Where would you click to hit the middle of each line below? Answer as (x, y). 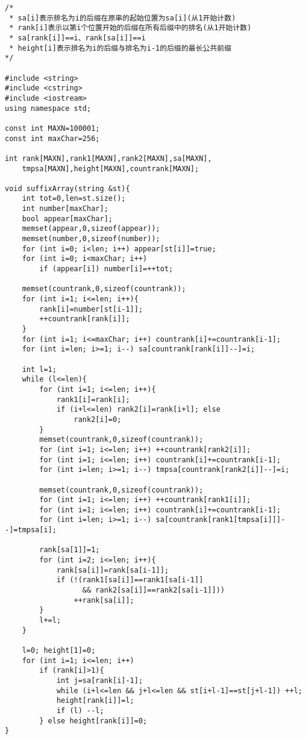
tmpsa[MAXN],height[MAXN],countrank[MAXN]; (111, 168)
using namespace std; (48, 108)
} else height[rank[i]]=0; (93, 721)
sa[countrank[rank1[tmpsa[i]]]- (220, 520)
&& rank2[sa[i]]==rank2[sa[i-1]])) (154, 590)
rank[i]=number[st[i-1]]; (91, 309)
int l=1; (39, 369)
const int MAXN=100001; (52, 128)
